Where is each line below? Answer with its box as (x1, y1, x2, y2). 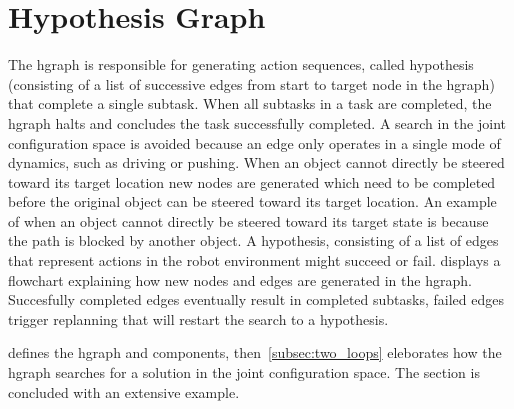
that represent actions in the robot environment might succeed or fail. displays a (8, 250, 501, 271)
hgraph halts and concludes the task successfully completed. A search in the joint (8, 112, 506, 133)
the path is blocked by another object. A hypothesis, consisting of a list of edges (8, 230, 499, 251)
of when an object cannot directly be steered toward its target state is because (8, 210, 489, 231)
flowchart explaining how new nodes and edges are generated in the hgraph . (8, 269, 472, 290)
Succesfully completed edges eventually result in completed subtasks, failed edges (8, 289, 504, 310)
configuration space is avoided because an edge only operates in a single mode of (8, 132, 501, 153)
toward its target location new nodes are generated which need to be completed (8, 171, 496, 192)
